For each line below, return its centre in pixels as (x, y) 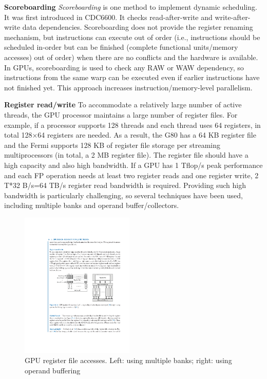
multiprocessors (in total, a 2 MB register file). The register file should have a (126, 155)
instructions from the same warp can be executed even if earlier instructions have (132, 77)
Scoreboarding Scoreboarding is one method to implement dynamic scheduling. (131, 7)
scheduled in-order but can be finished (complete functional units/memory (121, 47)
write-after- (233, 17)
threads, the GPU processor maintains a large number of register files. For (121, 114)
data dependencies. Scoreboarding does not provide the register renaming (138, 27)
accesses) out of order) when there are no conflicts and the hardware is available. (131, 57)
